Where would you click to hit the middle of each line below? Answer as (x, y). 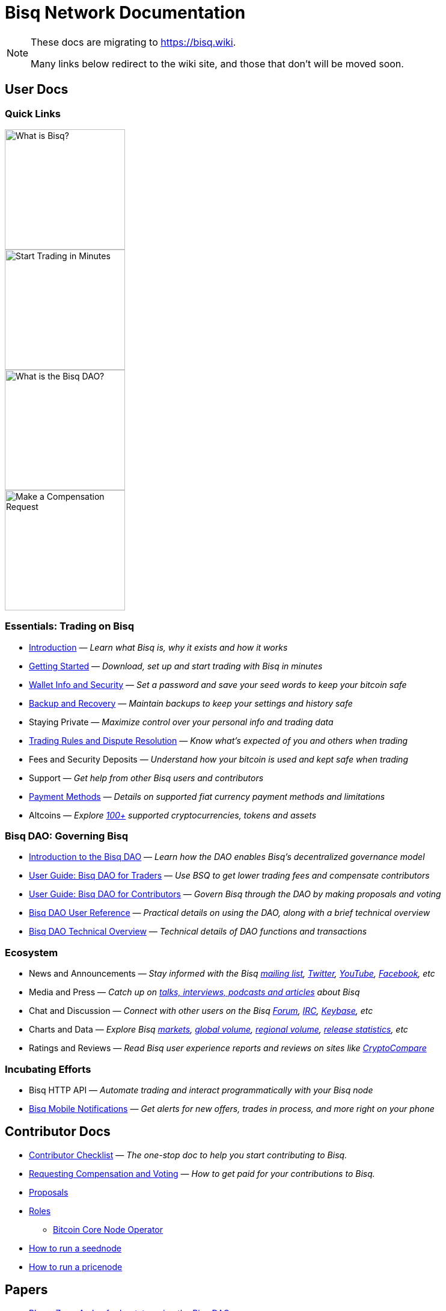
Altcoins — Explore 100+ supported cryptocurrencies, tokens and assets (173, 815)
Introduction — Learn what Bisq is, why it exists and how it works (158, 647)
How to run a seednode (75, 1248)
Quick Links (33, 113)
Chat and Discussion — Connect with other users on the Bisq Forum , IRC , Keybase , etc (201, 1011)
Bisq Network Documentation (125, 13)
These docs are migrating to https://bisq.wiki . (133, 42)
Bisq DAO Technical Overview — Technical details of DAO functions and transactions (198, 932)
